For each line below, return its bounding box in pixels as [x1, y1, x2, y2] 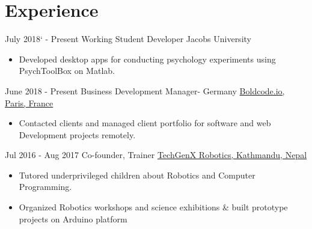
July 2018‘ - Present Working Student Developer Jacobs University [5, 32, 251, 45]
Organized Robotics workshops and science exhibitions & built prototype [19, 201, 288, 213]
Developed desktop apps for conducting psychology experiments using [19, 52, 276, 65]
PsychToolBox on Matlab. [19, 64, 115, 77]
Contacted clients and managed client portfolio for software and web [19, 117, 271, 129]
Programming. [19, 180, 72, 193]
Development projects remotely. [19, 128, 136, 141]
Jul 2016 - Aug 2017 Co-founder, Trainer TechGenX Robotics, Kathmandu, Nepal [5, 148, 307, 161]
